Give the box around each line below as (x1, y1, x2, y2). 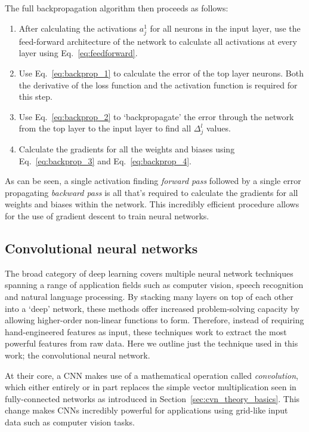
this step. (18, 90, 52, 103)
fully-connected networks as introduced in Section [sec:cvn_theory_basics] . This (5, 392, 300, 405)
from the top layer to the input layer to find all (18, 122, 191, 134)
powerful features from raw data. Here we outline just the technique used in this (5, 337, 298, 350)
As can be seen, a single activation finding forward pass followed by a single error (5, 174, 301, 187)
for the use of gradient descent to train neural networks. (5, 210, 209, 222)
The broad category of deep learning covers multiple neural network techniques (5, 266, 293, 279)
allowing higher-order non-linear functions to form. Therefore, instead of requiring (5, 314, 304, 326)
